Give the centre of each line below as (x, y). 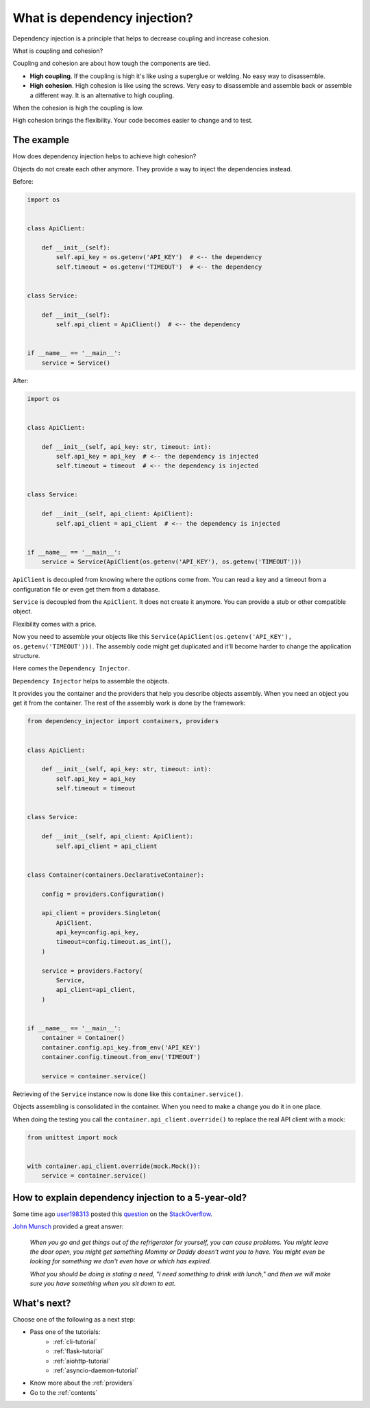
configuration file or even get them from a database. (86, 589)
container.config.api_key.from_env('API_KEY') (121, 1047)
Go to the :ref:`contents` (64, 1392)
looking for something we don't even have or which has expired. (121, 1261)
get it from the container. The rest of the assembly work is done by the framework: (129, 703)
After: (21, 380)
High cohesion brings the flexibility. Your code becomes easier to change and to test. (133, 121)
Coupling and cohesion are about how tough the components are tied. (112, 63)
